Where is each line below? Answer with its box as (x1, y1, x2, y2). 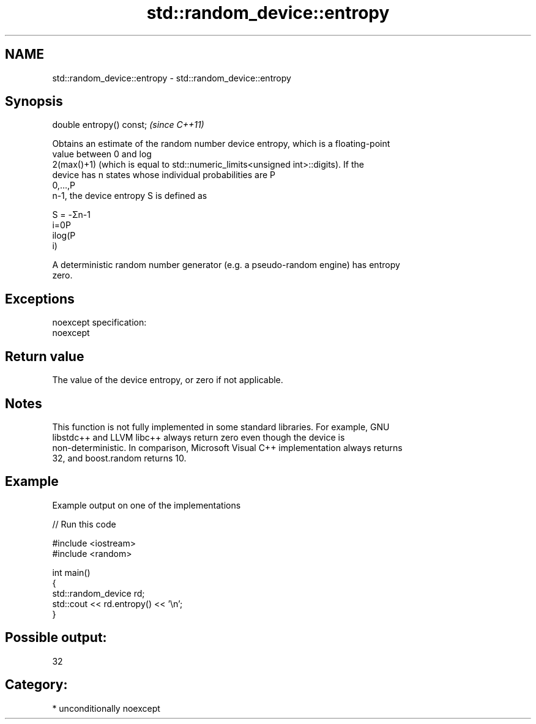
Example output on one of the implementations (52, 499, 241, 510)
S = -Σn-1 (52, 209, 91, 220)
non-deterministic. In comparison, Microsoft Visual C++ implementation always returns (52, 442, 403, 453)
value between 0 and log (52, 149, 152, 160)
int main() (52, 567, 91, 578)
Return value (5, 348, 84, 364)
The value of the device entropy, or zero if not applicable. (52, 375, 283, 386)
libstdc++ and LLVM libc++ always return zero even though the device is (52, 431, 345, 442)
